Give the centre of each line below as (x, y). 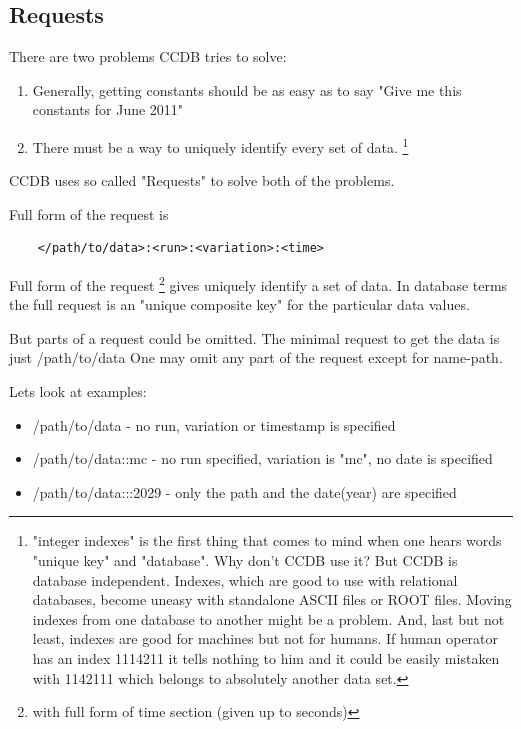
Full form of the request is (89, 213)
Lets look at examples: (78, 391)
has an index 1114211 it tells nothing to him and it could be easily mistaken (266, 657)
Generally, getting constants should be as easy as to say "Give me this (247, 89)
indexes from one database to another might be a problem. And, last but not (268, 618)
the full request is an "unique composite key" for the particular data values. (239, 304)
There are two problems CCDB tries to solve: (148, 56)
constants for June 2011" (108, 109)
